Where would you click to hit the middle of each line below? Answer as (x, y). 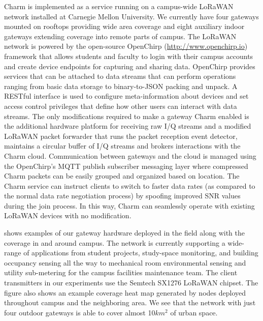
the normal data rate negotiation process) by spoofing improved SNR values (122, 196)
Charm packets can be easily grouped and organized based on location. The (122, 176)
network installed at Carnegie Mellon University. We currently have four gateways (131, 16)
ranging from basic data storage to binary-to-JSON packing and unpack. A (121, 86)
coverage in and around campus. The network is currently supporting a (115, 242)
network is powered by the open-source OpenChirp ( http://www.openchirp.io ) (126, 46)
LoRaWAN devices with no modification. (68, 215)
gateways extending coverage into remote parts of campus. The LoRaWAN (120, 36)
